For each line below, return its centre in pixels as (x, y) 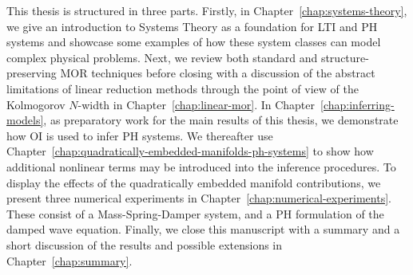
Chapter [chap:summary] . (69, 260)
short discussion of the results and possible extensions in (145, 244)
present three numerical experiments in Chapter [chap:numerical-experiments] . (199, 198)
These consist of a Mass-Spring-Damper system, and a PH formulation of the (195, 213)
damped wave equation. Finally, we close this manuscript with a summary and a (203, 229)
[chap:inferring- (357, 104)
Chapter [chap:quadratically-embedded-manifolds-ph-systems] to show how (190, 151)
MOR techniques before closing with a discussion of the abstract (218, 73)
